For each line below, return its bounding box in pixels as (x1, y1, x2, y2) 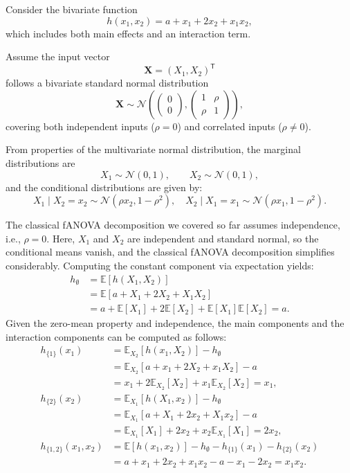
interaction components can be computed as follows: (6, 329, 227, 343)
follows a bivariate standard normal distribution (6, 75, 209, 90)
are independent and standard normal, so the (127, 231, 319, 245)
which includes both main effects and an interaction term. (6, 26, 251, 40)
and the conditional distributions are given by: (6, 179, 203, 194)
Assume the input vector (6, 49, 110, 64)
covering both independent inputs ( (6, 118, 155, 133)
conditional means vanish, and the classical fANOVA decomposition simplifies (6, 244, 335, 259)
